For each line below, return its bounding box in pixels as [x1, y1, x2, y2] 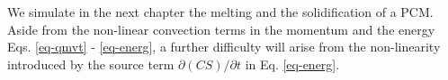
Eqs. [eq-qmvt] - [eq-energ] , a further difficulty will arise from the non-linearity [7, 37, 441, 56]
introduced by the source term [7, 54, 175, 73]
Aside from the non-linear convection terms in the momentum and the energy [7, 20, 435, 38]
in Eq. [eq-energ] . [245, 54, 340, 73]
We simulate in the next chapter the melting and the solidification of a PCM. [7, 3, 434, 20]
